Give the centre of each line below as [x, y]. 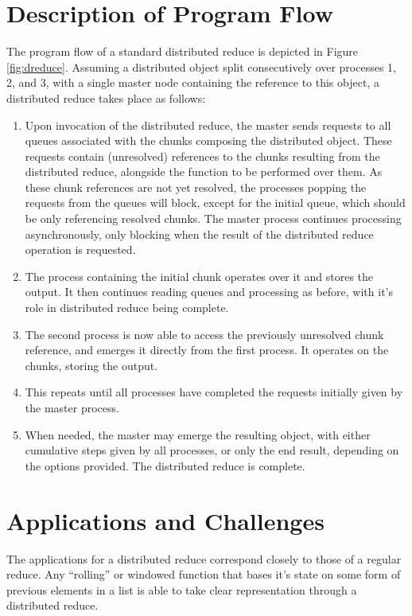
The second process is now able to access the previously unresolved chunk [204, 334]
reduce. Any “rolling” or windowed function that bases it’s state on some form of [204, 574]
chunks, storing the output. [91, 365]
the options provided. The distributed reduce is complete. [165, 465]
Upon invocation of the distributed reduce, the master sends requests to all [208, 125]
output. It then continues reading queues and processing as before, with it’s [209, 292]
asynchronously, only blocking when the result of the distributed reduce [199, 234]
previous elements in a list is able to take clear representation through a [182, 589]
